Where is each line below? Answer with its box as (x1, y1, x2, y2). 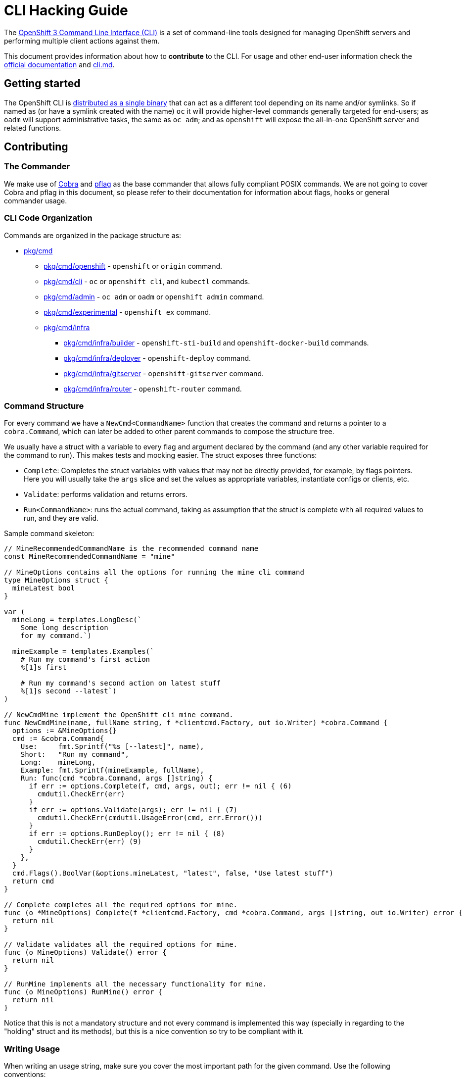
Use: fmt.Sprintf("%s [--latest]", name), (20, 742, 204, 751)
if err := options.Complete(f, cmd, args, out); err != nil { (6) (29, 782, 292, 790)
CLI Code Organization (4, 213, 93, 223)
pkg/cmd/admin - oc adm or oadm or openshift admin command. (44, 292, 264, 301)
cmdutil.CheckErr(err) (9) (37, 837, 142, 846)
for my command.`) (20, 632, 92, 640)
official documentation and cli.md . (4, 60, 115, 69)
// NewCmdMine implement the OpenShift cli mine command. (4, 711, 233, 719)
